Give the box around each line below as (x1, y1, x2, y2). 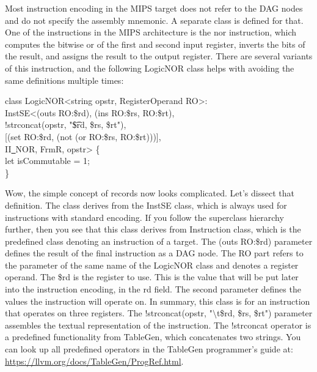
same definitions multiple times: (5, 73, 124, 86)
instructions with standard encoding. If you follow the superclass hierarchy (5, 210, 284, 223)
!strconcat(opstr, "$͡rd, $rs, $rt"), (5, 118, 126, 131)
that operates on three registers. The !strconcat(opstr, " (5, 307, 213, 319)
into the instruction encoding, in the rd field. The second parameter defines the (5, 283, 301, 296)
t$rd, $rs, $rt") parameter (216, 307, 313, 319)
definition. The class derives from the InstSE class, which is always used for (5, 198, 287, 211)
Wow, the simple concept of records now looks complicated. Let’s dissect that (5, 187, 294, 199)
